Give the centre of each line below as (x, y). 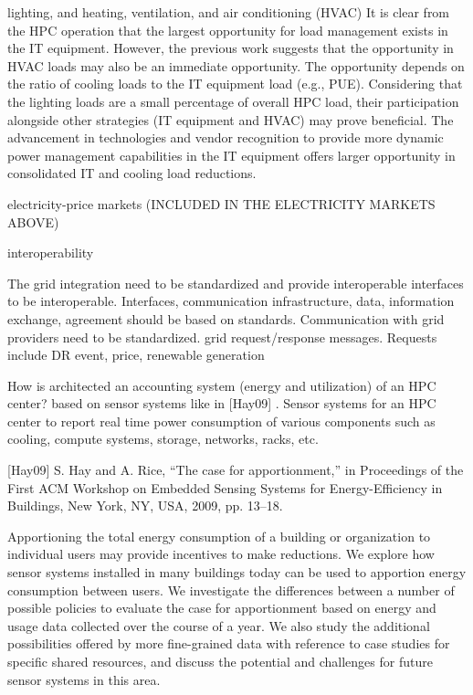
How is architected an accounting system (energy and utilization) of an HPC (222, 385)
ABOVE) (33, 221)
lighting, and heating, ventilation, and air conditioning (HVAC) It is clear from (229, 12)
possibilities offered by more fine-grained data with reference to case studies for (229, 643)
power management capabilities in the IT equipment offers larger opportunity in (231, 155)
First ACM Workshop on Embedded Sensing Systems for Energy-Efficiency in (225, 487)
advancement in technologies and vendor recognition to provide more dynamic (226, 137)
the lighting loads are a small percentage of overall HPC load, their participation (233, 101)
